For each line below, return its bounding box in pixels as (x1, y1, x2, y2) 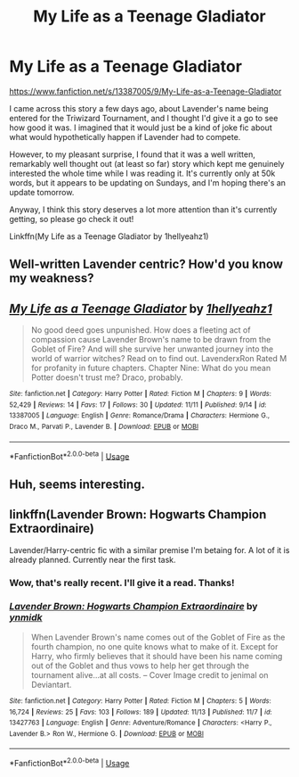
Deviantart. (30, 679, 72, 690)
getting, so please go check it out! (9, 213, 134, 224)
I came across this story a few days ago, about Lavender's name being (9, 103, 269, 113)
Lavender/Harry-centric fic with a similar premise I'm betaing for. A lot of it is (9, 544, 290, 555)
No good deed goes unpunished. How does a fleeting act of (30, 325, 251, 335)
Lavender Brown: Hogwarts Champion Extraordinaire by (9, 600, 258, 613)
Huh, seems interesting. (9, 476, 145, 492)
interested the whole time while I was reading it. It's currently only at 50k (9, 168, 276, 178)
